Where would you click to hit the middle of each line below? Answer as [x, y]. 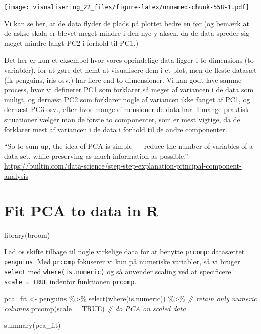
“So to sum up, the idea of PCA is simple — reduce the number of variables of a [129, 146]
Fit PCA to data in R [81, 210]
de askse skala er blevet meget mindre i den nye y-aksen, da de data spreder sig [127, 33]
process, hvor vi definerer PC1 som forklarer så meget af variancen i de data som [129, 90]
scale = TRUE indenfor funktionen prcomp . [70, 281]
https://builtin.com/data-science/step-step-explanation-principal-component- [123, 166]
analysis [16, 175]
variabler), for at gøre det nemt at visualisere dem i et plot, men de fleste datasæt [130, 70]
